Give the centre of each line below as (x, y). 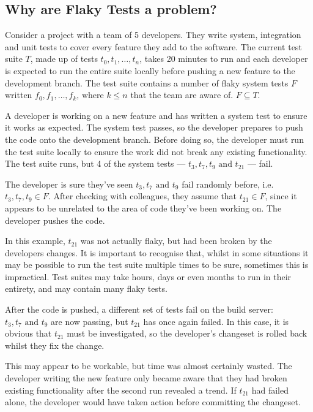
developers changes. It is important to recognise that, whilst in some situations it (157, 252)
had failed (270, 390)
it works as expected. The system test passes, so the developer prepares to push (154, 127)
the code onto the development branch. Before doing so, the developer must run (154, 139)
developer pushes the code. (55, 220)
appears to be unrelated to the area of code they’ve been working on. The (143, 208)
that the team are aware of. (182, 95)
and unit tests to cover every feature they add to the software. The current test (153, 46)
